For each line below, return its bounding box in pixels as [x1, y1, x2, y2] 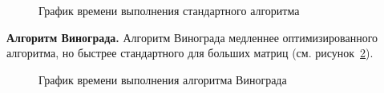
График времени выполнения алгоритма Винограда [38, 71, 287, 87]
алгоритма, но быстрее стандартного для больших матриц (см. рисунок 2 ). [6, 45, 374, 61]
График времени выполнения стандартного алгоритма [38, 2, 300, 18]
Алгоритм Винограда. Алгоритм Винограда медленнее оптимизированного [6, 29, 378, 45]
